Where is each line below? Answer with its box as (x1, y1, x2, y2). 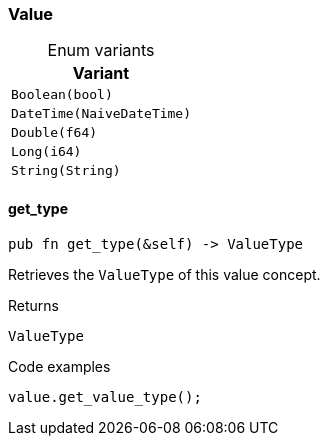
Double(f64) (11, 125, 98, 141)
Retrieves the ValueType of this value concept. (8, 265, 321, 283)
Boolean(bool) (11, 87, 113, 103)
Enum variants (47, 40, 155, 61)
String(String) (11, 163, 121, 179)
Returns (8, 296, 59, 314)
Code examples (8, 357, 111, 375)
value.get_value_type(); (8, 388, 202, 405)
